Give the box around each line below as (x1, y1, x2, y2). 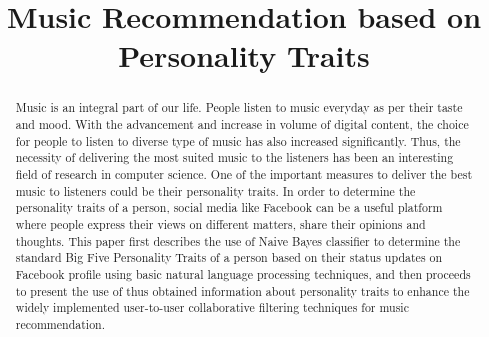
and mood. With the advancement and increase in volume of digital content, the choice (15, 116, 469, 133)
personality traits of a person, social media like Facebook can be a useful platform (15, 199, 443, 216)
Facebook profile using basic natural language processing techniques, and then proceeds (15, 265, 471, 282)
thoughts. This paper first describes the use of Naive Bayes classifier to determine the (15, 232, 461, 249)
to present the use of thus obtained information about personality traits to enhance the (15, 282, 470, 299)
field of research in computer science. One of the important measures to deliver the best (15, 165, 473, 182)
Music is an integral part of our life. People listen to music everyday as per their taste (15, 99, 463, 116)
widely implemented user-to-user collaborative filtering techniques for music (15, 299, 409, 316)
